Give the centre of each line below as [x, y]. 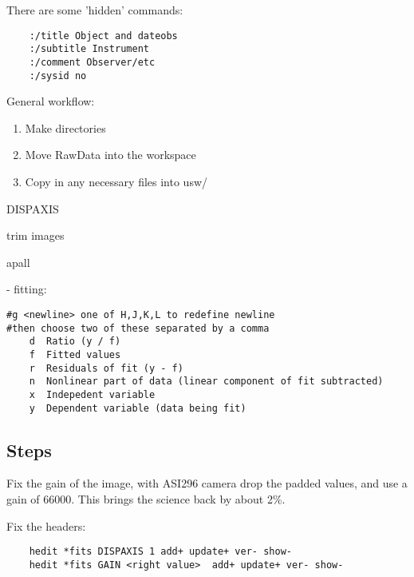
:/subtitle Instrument [89, 49]
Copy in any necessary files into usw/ [116, 181]
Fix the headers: [46, 525]
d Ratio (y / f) [75, 342]
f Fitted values [75, 354]
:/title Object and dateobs [103, 36]
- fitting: [27, 289]
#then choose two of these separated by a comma [138, 328]
